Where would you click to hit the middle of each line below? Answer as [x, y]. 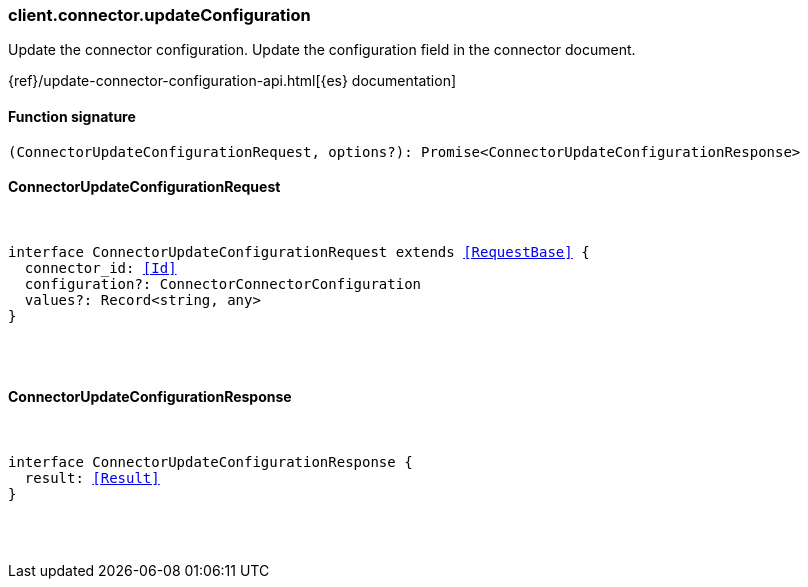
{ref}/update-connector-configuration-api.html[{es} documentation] [232, 81]
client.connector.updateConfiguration [159, 15]
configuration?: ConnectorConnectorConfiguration [223, 283]
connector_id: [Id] [100, 267]
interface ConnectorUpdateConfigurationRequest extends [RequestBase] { [299, 251]
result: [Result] [92, 478]
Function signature [72, 116]
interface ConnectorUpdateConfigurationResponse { [210, 462]
